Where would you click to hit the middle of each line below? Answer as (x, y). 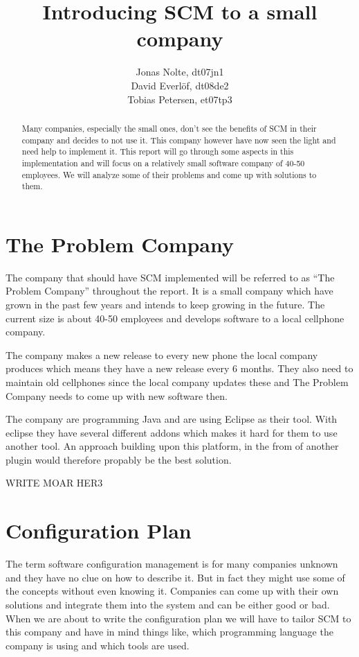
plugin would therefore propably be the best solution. (119, 459)
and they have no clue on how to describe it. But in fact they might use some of (175, 577)
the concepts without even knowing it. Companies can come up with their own (172, 591)
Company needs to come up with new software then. (117, 395)
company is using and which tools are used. (98, 645)
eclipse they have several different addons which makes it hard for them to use (172, 432)
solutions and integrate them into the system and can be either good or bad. (168, 604)
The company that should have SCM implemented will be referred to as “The (170, 277)
